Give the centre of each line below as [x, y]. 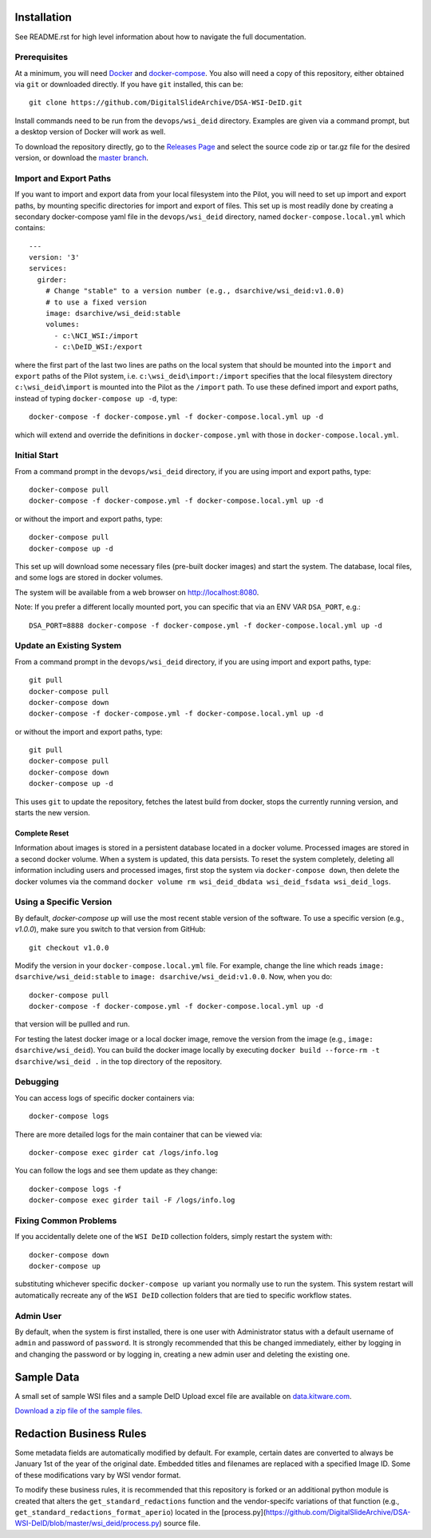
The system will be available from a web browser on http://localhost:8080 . [137, 592]
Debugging [37, 1082]
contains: [30, 228]
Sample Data [47, 1377]
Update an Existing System [68, 646]
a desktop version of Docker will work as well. [90, 132]
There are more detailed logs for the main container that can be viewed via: [138, 1134]
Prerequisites [41, 58]
